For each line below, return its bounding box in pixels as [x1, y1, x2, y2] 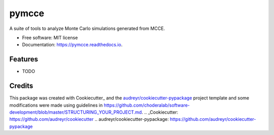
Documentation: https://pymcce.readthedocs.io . [22, 42, 123, 48]
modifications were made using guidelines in [9, 102, 103, 108]
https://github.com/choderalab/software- [104, 102, 190, 108]
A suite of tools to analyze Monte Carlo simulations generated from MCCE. [9, 25, 165, 31]
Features [9, 55, 38, 63]
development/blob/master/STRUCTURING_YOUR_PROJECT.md [9, 109, 142, 115]
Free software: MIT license [22, 35, 78, 41]
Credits [9, 82, 33, 90]
